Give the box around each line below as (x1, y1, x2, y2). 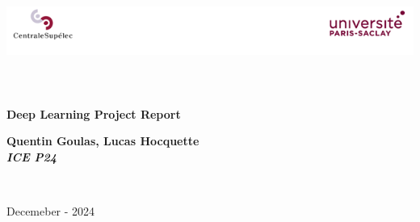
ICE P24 (6, 148, 57, 165)
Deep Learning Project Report (6, 105, 181, 122)
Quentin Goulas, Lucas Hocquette (6, 132, 199, 149)
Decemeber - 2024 (6, 203, 95, 220)
